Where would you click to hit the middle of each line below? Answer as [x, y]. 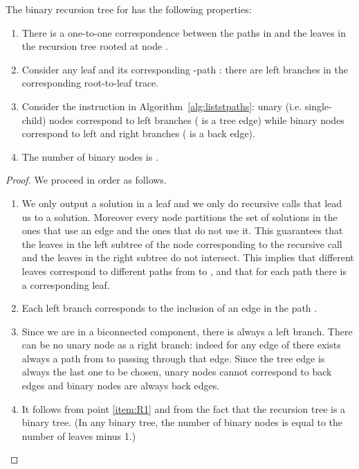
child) [34, 120]
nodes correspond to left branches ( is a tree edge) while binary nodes [197, 120]
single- [318, 106]
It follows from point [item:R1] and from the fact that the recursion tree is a [184, 408]
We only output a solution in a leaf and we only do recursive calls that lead [182, 203]
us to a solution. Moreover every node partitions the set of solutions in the [179, 216]
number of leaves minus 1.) [79, 435]
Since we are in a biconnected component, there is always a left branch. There [187, 331]
